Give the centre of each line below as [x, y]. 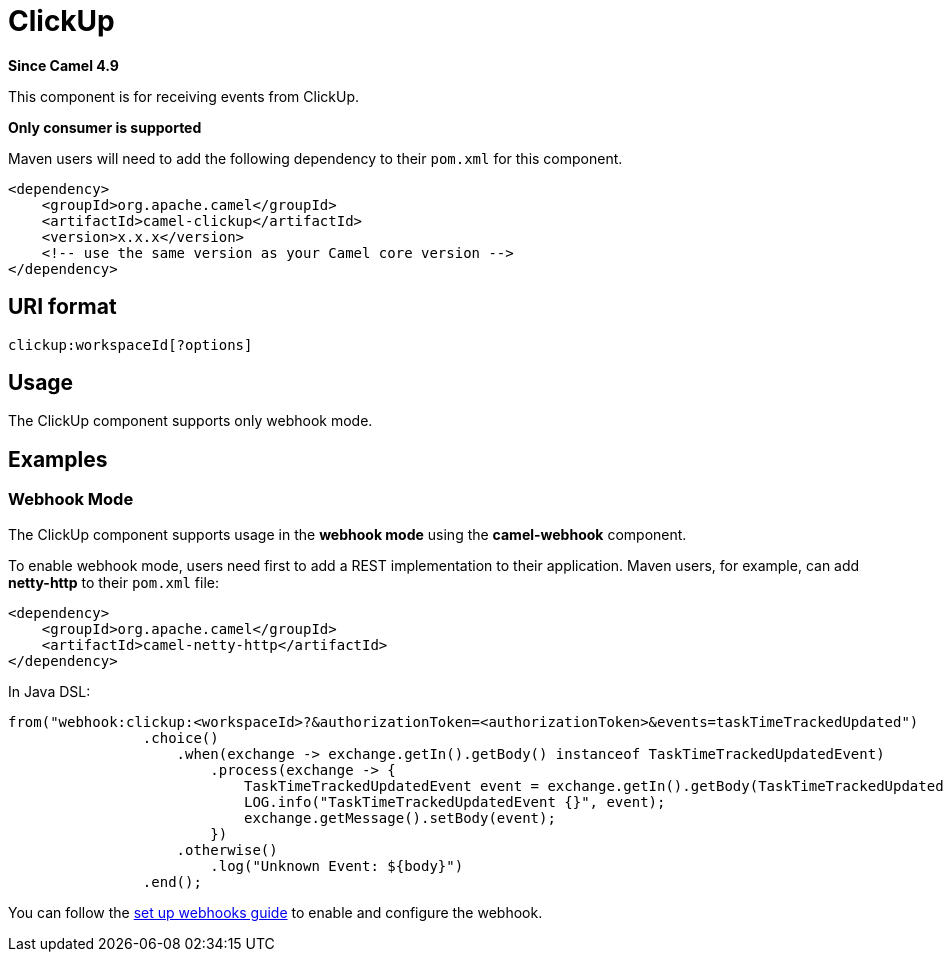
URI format [62, 307]
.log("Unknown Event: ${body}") [337, 865]
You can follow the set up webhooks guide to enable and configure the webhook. [275, 912]
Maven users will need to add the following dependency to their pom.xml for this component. [315, 158]
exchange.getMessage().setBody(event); [400, 817]
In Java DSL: [49, 691]
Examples [58, 459]
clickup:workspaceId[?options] [130, 344]
